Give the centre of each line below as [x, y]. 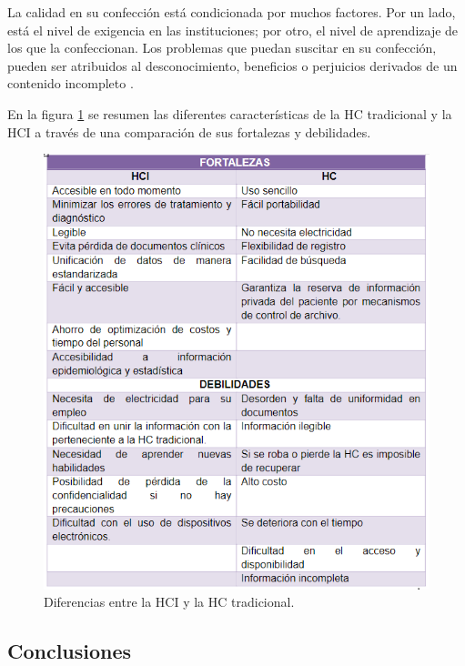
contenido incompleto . [71, 83]
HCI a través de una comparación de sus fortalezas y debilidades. [189, 131]
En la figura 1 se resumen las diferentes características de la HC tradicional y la [230, 113]
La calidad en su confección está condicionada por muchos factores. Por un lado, [232, 12]
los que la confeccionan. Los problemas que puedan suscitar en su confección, [222, 48]
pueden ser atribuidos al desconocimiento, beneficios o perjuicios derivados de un [232, 65]
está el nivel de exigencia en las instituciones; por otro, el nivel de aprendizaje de [233, 30]
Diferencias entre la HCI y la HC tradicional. [169, 602]
